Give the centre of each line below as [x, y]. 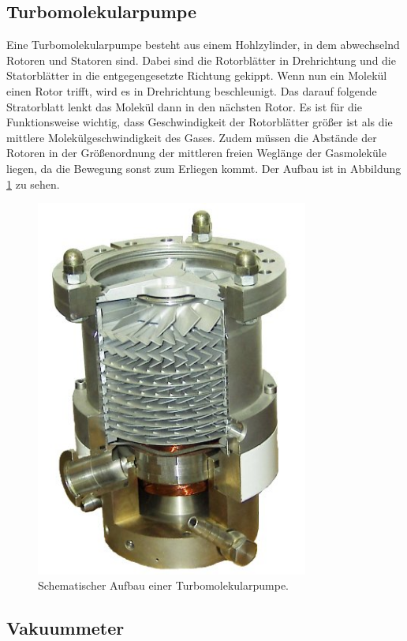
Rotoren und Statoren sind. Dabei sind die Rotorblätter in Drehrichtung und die [201, 60]
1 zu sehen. [33, 184]
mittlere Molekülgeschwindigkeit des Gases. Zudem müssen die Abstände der [192, 137]
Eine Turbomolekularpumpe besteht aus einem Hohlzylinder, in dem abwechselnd [203, 45]
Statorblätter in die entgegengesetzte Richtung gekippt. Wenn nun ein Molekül [197, 75]
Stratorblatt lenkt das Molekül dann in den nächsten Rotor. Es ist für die [184, 106]
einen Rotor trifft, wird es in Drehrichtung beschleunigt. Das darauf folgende [192, 90]
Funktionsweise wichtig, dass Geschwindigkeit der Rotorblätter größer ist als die [200, 122]
